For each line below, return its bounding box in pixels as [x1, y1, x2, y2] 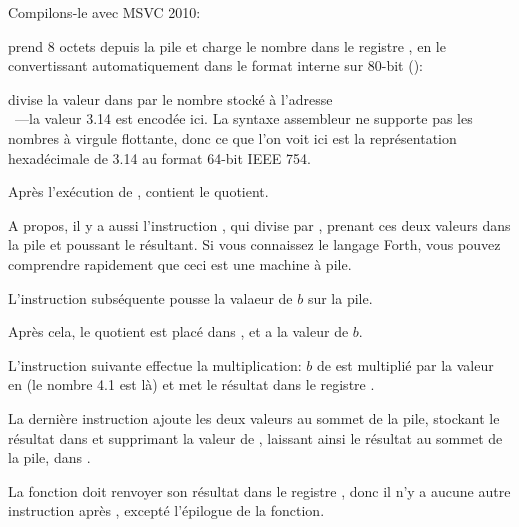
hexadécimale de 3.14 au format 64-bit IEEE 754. [8, 147, 311, 168]
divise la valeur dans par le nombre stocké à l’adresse [8, 88, 333, 109]
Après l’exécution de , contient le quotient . [8, 181, 269, 202]
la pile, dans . [8, 447, 91, 468]
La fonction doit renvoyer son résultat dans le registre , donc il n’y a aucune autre [8, 480, 511, 501]
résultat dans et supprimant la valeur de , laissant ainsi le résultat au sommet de [8, 427, 503, 448]
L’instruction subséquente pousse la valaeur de [8, 287, 293, 308]
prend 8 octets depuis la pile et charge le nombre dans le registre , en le [8, 35, 446, 56]
